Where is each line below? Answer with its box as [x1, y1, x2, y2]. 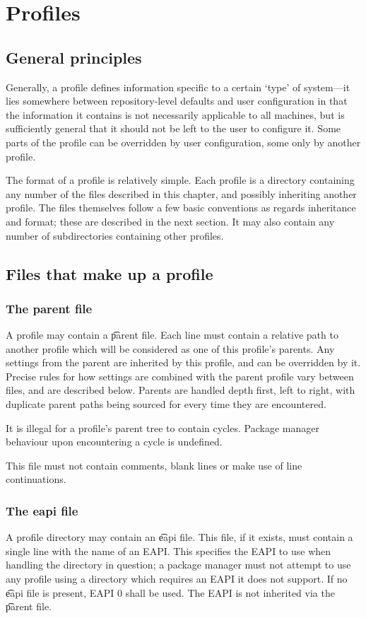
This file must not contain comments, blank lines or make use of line [6, 457, 302, 472]
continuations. [6, 472, 66, 486]
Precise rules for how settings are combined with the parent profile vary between [6, 368, 354, 383]
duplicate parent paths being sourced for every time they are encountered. [6, 397, 326, 412]
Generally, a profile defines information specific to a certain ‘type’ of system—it [6, 79, 350, 94]
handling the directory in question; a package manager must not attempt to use [6, 557, 351, 572]
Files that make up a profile [6, 262, 213, 284]
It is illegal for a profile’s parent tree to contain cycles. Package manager [6, 420, 319, 435]
